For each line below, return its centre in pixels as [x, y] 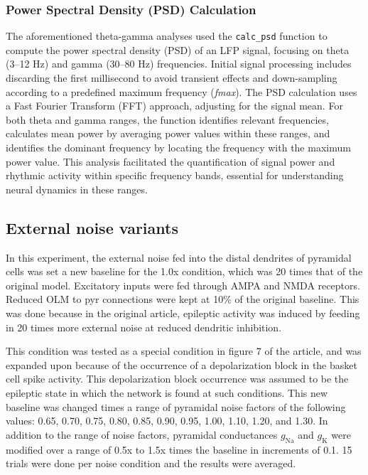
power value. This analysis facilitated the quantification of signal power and [171, 161]
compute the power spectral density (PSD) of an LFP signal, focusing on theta [178, 49]
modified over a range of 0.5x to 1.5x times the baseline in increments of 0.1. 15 [179, 449]
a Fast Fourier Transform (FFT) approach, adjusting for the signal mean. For [174, 106]
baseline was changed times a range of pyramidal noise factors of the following [176, 406]
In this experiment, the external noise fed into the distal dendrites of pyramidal [179, 257]
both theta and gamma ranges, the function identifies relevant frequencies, [167, 119]
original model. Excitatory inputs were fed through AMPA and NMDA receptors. [183, 285]
